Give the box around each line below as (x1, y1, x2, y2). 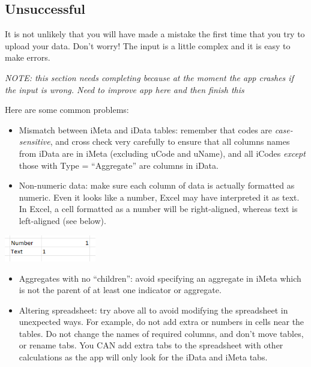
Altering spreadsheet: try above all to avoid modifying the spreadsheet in (19, 303, 288, 316)
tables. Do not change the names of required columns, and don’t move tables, (19, 327, 304, 339)
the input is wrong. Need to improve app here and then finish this (5, 83, 244, 96)
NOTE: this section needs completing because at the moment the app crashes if (5, 71, 294, 83)
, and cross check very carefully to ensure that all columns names (50, 135, 290, 148)
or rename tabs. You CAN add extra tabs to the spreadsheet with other (19, 339, 283, 351)
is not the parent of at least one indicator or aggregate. (19, 284, 222, 296)
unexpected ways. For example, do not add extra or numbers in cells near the (19, 315, 304, 328)
